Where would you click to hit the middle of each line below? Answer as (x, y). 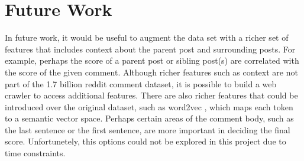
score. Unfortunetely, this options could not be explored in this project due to (145, 141)
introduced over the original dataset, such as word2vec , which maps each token (149, 106)
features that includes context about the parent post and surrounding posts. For (150, 49)
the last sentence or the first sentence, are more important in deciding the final (148, 129)
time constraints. (35, 153)
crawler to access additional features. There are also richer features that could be (151, 95)
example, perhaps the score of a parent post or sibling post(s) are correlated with (152, 60)
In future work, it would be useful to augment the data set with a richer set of (147, 37)
